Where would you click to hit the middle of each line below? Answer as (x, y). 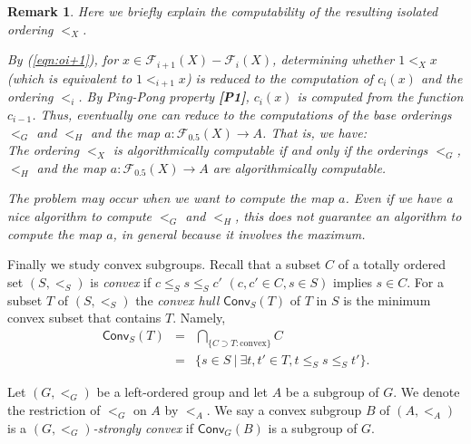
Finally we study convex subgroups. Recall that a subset (164, 264)
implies (353, 281)
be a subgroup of (332, 392)
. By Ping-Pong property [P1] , (164, 97)
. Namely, (199, 318)
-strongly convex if (143, 427)
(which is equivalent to (70, 77)
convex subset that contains (84, 318)
